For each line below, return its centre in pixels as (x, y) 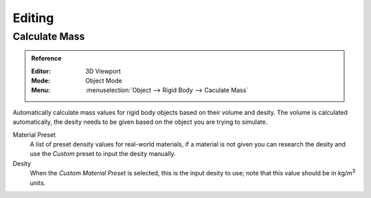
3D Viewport (103, 71)
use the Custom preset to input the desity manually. (103, 154)
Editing (33, 18)
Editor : (41, 71)
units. (38, 183)
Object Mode (104, 80)
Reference (46, 58)
